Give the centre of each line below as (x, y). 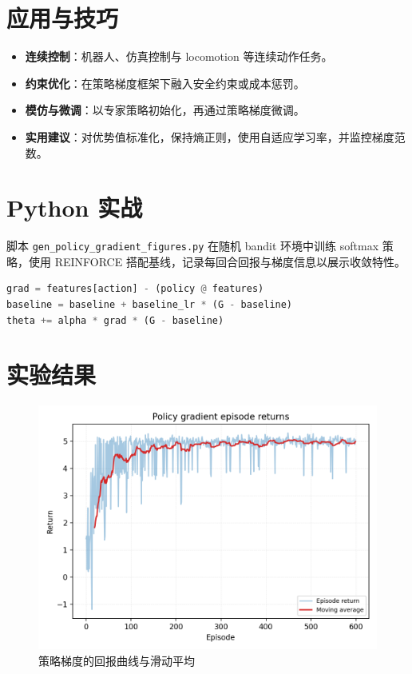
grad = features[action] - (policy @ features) (135, 289)
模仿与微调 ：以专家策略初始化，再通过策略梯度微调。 (165, 110)
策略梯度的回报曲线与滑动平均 (117, 660)
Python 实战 (75, 207)
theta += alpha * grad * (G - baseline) (115, 320)
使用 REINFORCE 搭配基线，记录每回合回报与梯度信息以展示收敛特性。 (217, 261)
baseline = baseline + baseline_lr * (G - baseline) (150, 305)
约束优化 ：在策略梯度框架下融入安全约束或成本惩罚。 (165, 83)
